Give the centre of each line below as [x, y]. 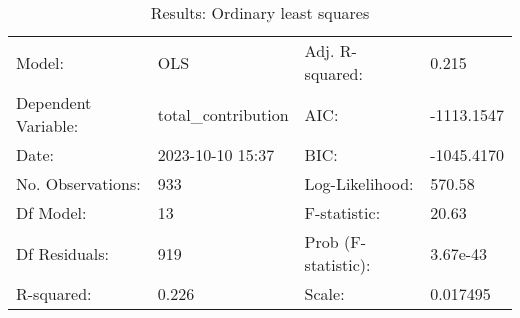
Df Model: [51, 212]
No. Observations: [78, 183]
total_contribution [223, 114]
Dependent [54, 102]
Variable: [47, 125]
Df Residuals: [63, 253]
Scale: [324, 293]
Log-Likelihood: [359, 183]
